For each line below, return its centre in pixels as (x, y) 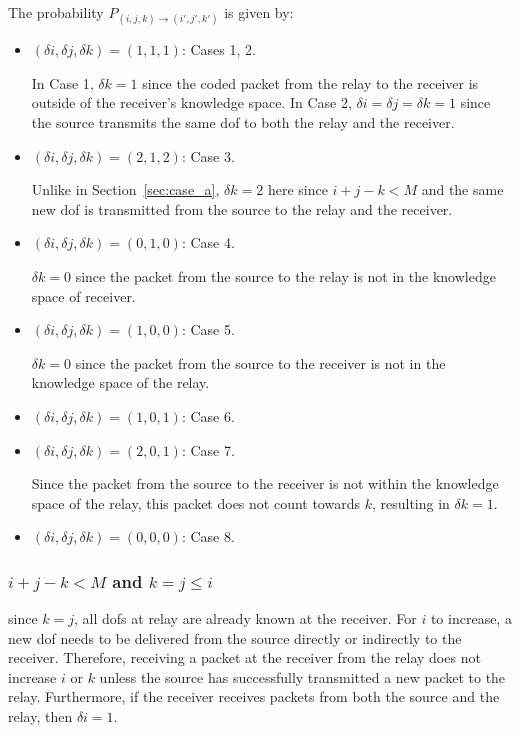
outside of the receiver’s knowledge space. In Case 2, (191, 102)
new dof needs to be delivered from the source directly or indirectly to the (235, 637)
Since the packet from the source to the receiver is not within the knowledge (265, 483)
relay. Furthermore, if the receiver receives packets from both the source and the (254, 696)
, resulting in (410, 502)
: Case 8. (208, 536)
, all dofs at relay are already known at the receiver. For (245, 618)
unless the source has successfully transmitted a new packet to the (302, 676)
